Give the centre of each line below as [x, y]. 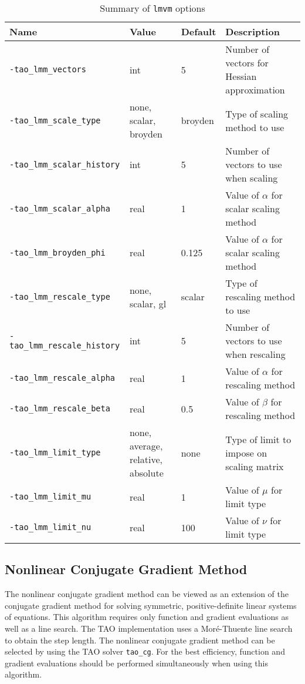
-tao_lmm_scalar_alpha [60, 208]
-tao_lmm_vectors [48, 69]
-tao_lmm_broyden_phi [57, 252]
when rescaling [255, 354]
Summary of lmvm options [152, 8]
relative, [146, 459]
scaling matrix [255, 466]
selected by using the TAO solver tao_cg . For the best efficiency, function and [145, 651]
